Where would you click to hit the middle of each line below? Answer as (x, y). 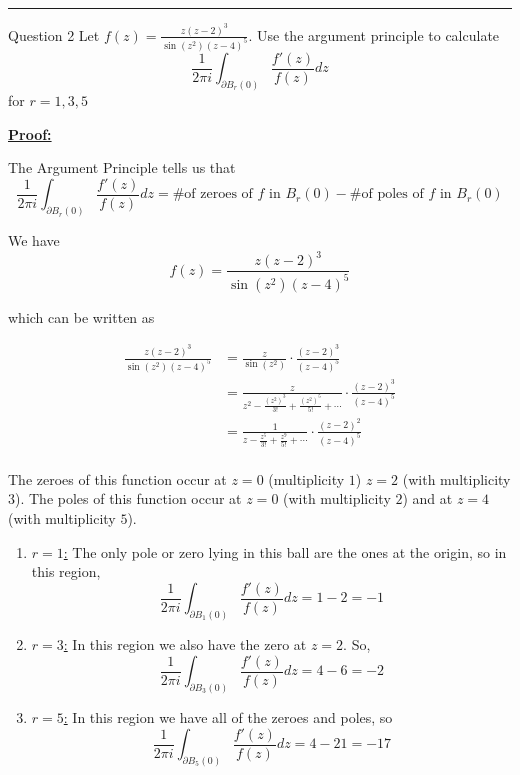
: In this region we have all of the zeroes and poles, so (228, 716)
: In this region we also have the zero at (185, 644)
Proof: (30, 133)
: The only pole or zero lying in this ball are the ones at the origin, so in (285, 551)
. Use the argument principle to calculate (374, 34)
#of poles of (386, 194)
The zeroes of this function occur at (117, 478)
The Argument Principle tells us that (122, 167)
